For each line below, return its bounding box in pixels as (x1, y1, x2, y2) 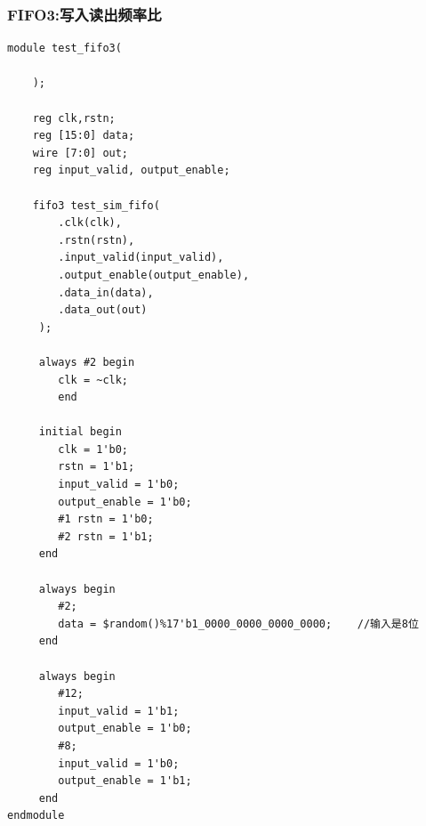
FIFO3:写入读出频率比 (7, 3, 162, 25)
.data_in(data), (58, 286, 154, 299)
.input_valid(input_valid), (58, 251, 224, 264)
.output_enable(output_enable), (58, 268, 250, 281)
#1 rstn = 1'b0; (58, 513, 154, 526)
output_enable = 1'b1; (58, 774, 192, 788)
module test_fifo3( (7, 42, 122, 55)
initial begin (38, 425, 122, 439)
